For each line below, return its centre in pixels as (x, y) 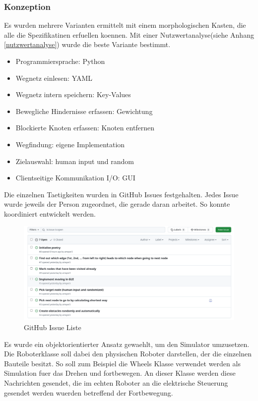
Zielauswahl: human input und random (75, 161)
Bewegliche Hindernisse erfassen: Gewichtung (84, 111)
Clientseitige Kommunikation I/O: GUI (75, 178)
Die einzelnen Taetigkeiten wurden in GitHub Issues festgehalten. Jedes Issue (121, 194)
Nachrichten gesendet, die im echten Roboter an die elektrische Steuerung (116, 382)
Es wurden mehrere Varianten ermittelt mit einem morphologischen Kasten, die (125, 25)
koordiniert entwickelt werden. (50, 213)
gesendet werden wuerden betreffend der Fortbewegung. (89, 392)
